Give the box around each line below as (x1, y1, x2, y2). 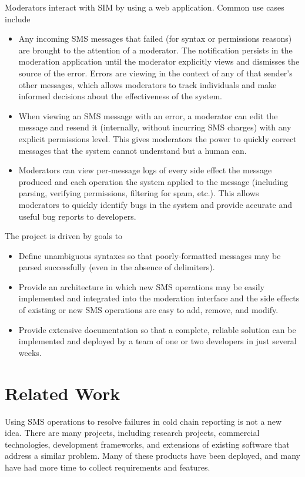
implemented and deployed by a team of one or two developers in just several (18, 335, 297, 347)
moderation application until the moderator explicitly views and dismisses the (18, 55, 300, 68)
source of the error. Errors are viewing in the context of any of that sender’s (18, 66, 293, 79)
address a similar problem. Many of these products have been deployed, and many (5, 449, 300, 462)
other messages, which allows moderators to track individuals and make (18, 78, 277, 90)
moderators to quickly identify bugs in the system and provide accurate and (18, 198, 293, 210)
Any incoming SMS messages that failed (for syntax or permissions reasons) (18, 32, 292, 45)
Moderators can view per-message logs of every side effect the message (18, 164, 272, 176)
